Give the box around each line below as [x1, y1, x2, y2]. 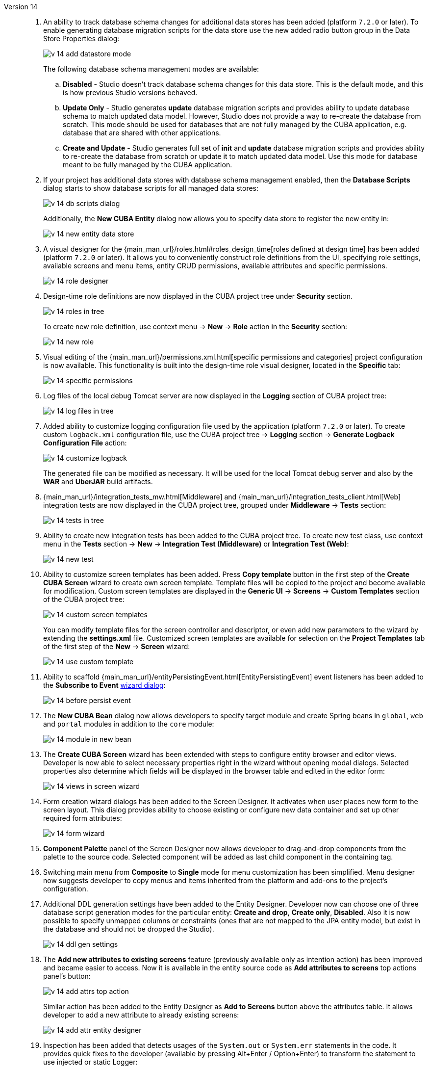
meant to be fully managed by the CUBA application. [63, 160, 232, 169]
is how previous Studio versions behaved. [63, 88, 198, 97]
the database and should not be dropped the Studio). [43, 925, 214, 933]
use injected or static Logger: [43, 1058, 138, 1066]
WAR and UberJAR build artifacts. [43, 477, 153, 486]
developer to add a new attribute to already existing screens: [43, 1011, 239, 1019]
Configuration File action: [43, 439, 127, 447]
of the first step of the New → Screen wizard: [43, 642, 190, 651]
